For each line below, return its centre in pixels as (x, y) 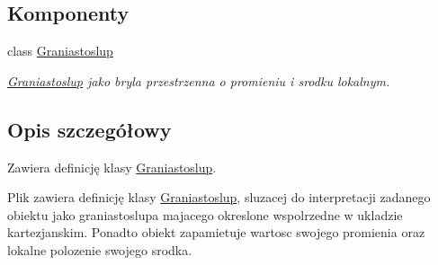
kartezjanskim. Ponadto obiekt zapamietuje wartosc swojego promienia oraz (216, 232)
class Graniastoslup (60, 51)
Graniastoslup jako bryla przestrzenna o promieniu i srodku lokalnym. (199, 80)
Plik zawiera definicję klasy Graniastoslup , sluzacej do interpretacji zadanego (219, 197)
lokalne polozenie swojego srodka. (100, 249)
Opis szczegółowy (89, 129)
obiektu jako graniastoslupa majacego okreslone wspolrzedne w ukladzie (205, 214)
